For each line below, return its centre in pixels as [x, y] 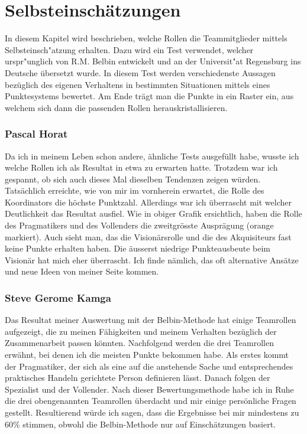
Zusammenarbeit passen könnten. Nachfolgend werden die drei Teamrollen [139, 343]
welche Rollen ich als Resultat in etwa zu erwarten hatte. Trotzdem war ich [141, 167]
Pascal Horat [36, 134]
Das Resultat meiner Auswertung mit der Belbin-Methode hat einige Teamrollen [151, 320]
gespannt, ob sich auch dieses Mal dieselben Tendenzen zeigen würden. [133, 179]
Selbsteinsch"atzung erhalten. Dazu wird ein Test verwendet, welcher [129, 49]
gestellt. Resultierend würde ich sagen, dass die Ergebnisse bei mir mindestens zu [152, 412]
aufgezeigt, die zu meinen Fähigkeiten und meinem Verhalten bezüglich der [141, 331]
